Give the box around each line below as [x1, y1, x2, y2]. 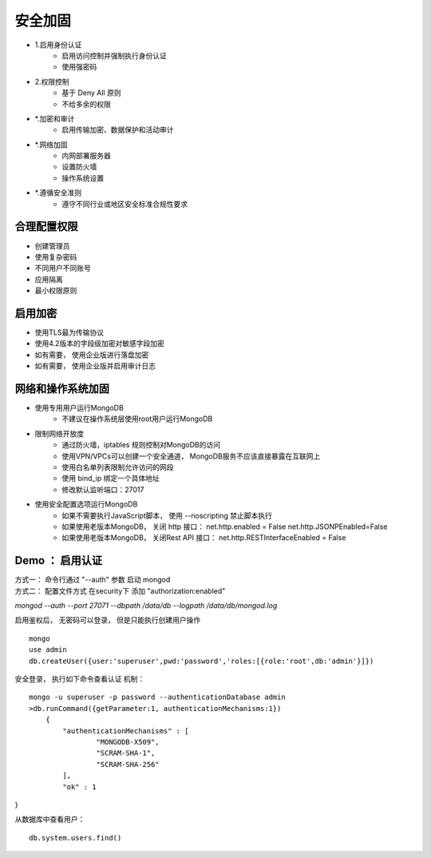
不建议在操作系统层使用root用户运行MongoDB [61, 414, 213, 423]
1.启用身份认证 [34, 40, 82, 50]
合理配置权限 [14, 220, 78, 233]
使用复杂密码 [34, 252, 77, 261]
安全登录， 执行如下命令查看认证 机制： [14, 674, 145, 684]
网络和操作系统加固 [14, 382, 109, 395]
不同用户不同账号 [34, 264, 91, 273]
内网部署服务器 [61, 151, 111, 161]
